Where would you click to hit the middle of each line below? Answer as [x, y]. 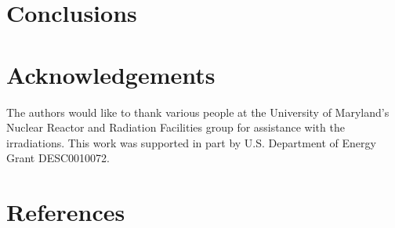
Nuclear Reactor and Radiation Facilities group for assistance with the [176, 127]
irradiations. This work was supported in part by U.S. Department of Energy [191, 142]
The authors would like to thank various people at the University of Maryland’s [198, 112]
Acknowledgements [111, 74]
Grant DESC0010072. [58, 158]
